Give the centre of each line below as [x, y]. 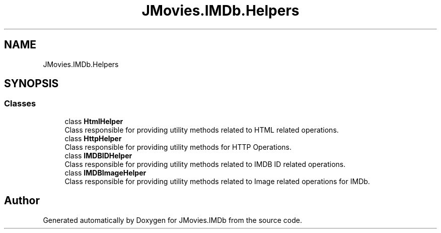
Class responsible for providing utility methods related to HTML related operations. [202, 130]
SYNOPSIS [31, 84]
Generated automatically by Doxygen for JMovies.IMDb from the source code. [173, 220]
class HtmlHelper [94, 121]
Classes [20, 104]
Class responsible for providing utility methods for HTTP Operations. [178, 147]
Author [22, 201]
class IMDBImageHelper [105, 172]
